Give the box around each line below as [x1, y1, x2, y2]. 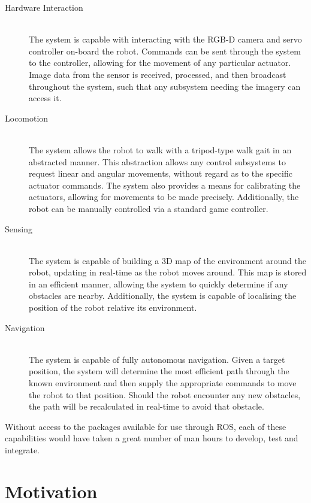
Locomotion [5, 111, 49, 124]
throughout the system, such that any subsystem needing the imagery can [29, 80, 301, 92]
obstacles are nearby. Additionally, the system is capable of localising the [29, 289, 297, 302]
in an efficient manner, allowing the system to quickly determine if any [29, 277, 288, 290]
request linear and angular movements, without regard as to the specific [29, 167, 292, 180]
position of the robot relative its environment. [29, 301, 197, 314]
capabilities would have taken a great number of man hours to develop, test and [5, 432, 298, 444]
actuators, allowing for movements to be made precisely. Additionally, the [29, 190, 299, 203]
